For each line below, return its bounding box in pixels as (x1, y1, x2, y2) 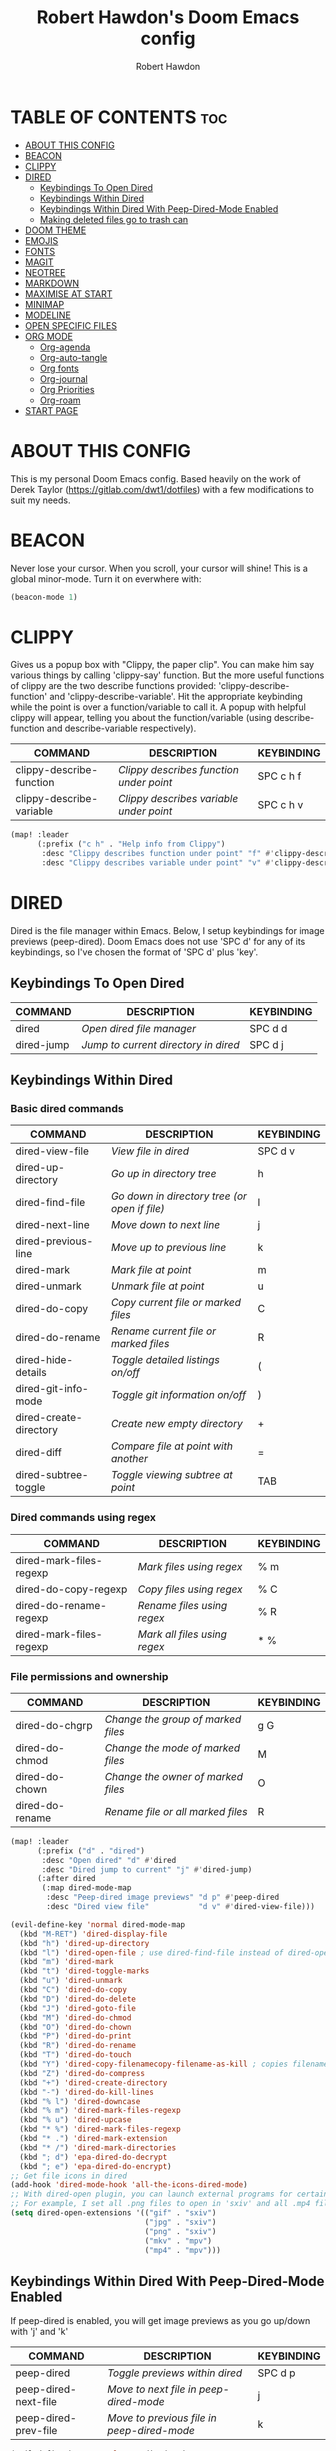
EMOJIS (24, 234, 59, 246)
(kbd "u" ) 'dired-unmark (19, 1976, 123, 1986)
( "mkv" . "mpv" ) (144, 2236, 213, 2246)
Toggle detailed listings (110, 1353, 220, 1367)
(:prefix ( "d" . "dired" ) (36, 1846, 145, 1856)
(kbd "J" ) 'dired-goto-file (19, 2003, 137, 2013)
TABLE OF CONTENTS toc (10, 106, 228, 128)
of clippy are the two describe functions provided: (10, 680, 217, 692)
